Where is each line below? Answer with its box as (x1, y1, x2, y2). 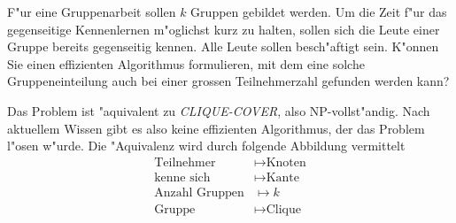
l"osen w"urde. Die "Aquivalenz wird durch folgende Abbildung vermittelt (7, 136, 406, 155)
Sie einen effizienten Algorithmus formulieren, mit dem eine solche (7, 54, 365, 73)
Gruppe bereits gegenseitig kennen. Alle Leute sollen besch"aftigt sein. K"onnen (7, 37, 439, 56)
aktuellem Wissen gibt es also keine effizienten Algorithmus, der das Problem (7, 119, 425, 137)
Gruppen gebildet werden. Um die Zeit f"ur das (190, 3, 447, 20)
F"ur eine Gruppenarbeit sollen (7, 3, 176, 20)
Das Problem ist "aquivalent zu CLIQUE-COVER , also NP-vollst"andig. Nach (7, 101, 430, 119)
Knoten (266, 156, 306, 169)
